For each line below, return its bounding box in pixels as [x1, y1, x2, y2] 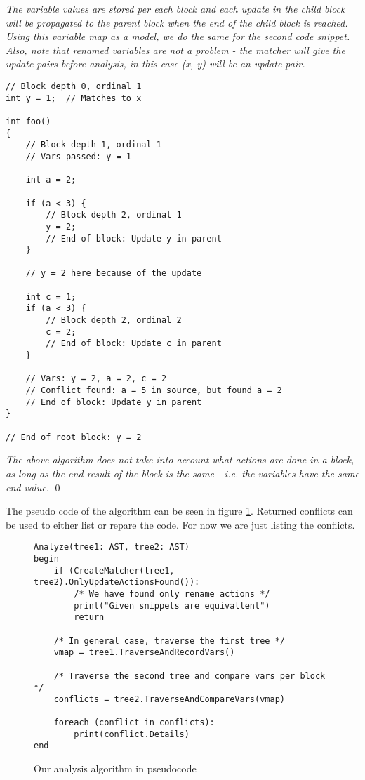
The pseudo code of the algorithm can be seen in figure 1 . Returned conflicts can [6, 503, 353, 518]
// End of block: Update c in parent [46, 338, 222, 349]
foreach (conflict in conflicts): [53, 718, 215, 728]
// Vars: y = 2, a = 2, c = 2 [25, 374, 167, 384]
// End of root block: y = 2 [6, 432, 142, 442]
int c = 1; [25, 291, 77, 302]
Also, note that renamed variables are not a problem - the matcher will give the [6, 42, 345, 57]
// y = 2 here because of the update [25, 268, 202, 279]
